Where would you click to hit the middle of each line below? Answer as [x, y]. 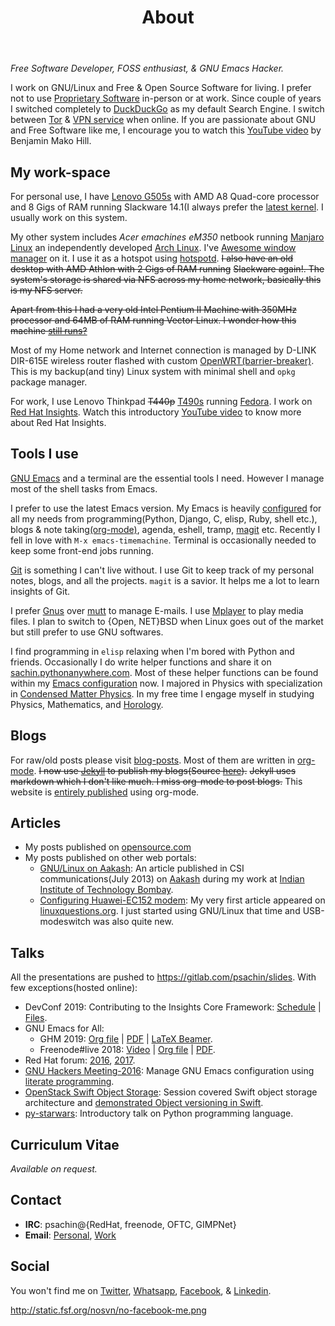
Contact [36, 1200]
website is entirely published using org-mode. [105, 792]
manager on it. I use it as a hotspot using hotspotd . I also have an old [152, 258]
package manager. [49, 382]
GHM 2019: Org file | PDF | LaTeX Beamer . [126, 1039]
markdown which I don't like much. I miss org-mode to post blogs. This [156, 781]
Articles [36, 823]
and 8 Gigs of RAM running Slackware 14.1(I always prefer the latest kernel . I [167, 207]
